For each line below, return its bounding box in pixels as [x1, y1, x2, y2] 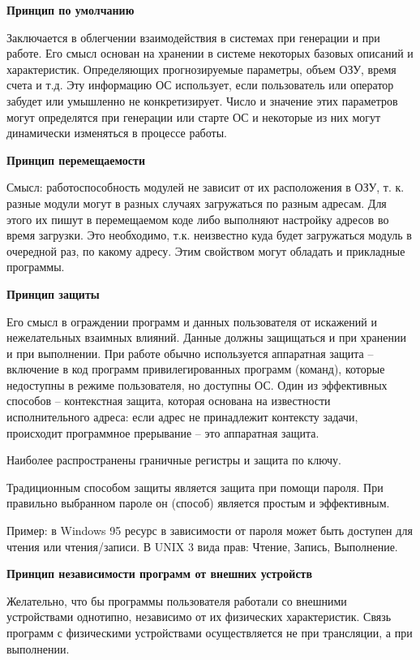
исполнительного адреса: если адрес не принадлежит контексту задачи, [6, 408, 358, 425]
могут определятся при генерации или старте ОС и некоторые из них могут [6, 108, 381, 125]
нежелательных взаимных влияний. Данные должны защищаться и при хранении [6, 329, 407, 346]
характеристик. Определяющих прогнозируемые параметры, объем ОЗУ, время [6, 60, 396, 77]
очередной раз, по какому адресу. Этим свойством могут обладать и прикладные [6, 242, 405, 259]
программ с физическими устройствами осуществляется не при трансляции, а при [6, 624, 413, 641]
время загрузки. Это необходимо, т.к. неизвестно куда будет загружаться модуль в [6, 226, 412, 244]
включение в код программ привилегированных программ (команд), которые [6, 360, 385, 377]
